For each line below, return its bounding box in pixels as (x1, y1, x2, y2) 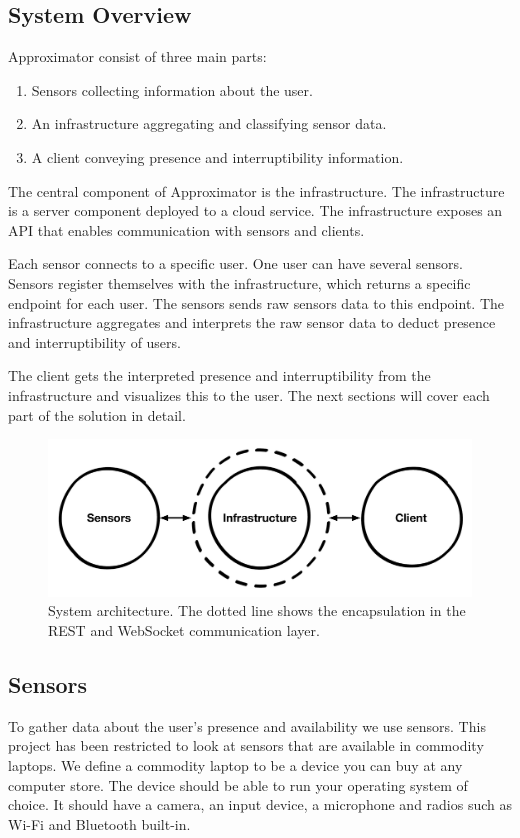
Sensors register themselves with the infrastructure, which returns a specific (8, 272, 471, 293)
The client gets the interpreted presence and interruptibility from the (8, 365, 431, 386)
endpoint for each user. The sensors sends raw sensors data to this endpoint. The (8, 292, 504, 313)
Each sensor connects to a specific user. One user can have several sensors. (8, 253, 463, 274)
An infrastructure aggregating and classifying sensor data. (31, 113, 387, 134)
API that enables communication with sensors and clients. (8, 219, 365, 240)
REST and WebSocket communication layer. (48, 620, 320, 641)
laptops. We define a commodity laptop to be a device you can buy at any (8, 755, 463, 776)
